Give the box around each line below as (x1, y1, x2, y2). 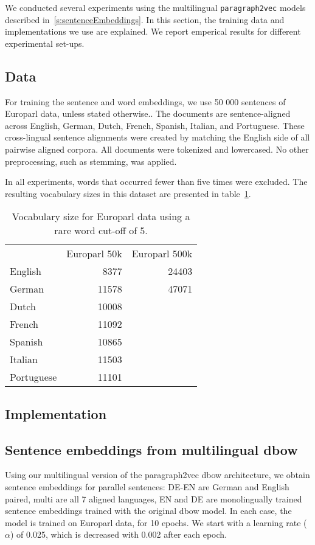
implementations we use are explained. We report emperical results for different (5, 25, 301, 38)
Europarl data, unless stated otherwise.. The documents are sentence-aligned (5, 107, 291, 120)
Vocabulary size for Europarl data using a (12, 209, 190, 224)
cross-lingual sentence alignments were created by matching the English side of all (5, 131, 310, 144)
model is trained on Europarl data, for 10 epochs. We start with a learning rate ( (5, 516, 307, 529)
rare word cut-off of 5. (54, 223, 148, 238)
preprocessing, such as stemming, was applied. (5, 154, 177, 167)
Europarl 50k (66, 246, 122, 261)
